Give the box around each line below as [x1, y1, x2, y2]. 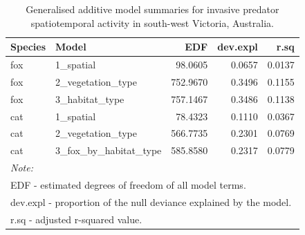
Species [10, 39, 46, 54]
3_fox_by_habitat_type [55, 143, 162, 158]
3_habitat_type [55, 91, 124, 106]
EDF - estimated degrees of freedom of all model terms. [10, 177, 246, 191]
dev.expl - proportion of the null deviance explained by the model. [10, 194, 292, 209]
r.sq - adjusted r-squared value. [10, 211, 142, 226]
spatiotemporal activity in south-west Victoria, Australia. [30, 15, 274, 30]
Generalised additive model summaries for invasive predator [26, 2, 279, 16]
